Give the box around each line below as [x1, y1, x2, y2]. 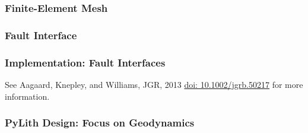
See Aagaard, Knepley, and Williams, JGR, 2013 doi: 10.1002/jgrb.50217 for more [5, 78, 303, 90]
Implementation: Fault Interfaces [5, 55, 166, 69]
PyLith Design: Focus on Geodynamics [5, 115, 195, 130]
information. [5, 90, 50, 102]
